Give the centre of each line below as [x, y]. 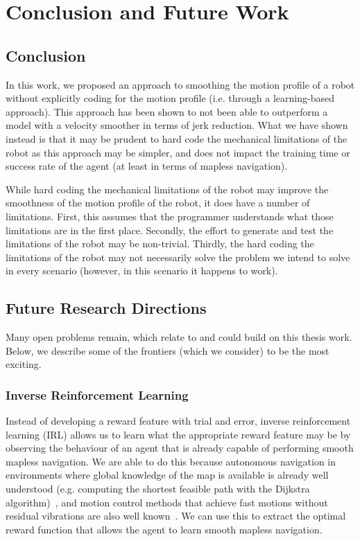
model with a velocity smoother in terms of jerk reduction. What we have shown [177, 125]
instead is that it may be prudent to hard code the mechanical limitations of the [177, 138]
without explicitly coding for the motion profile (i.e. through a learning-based [170, 98]
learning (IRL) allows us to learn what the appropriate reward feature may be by [178, 434]
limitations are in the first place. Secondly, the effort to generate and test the [170, 230]
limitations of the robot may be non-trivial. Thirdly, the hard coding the [160, 243]
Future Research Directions [106, 308]
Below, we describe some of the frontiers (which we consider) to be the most [168, 350]
